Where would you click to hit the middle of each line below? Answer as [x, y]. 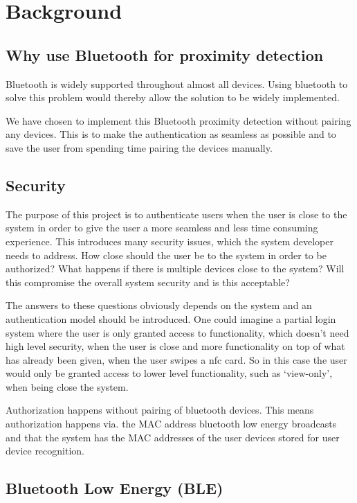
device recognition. [45, 451]
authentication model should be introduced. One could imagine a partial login [171, 318]
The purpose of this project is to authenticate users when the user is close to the [176, 214]
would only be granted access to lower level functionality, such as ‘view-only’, [169, 373]
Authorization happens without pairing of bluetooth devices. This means [160, 410]
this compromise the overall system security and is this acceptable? [148, 282]
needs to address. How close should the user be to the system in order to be [166, 255]
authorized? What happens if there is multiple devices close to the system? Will [175, 268]
